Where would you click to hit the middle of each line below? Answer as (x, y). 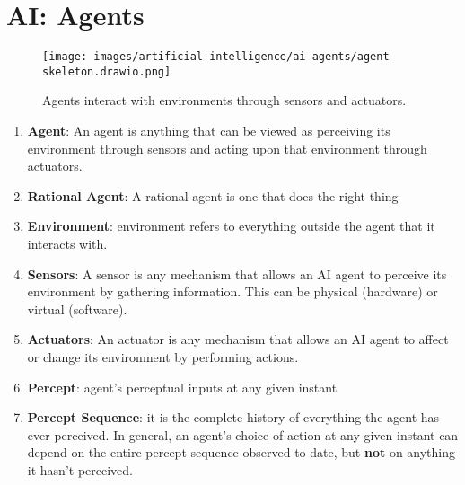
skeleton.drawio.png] (107, 71)
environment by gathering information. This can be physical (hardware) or (232, 291)
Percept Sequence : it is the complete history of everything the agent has (233, 417)
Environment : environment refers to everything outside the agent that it (231, 226)
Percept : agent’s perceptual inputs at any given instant (182, 387)
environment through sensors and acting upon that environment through (227, 148)
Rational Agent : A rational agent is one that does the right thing (213, 195)
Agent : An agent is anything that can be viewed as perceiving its (209, 131)
